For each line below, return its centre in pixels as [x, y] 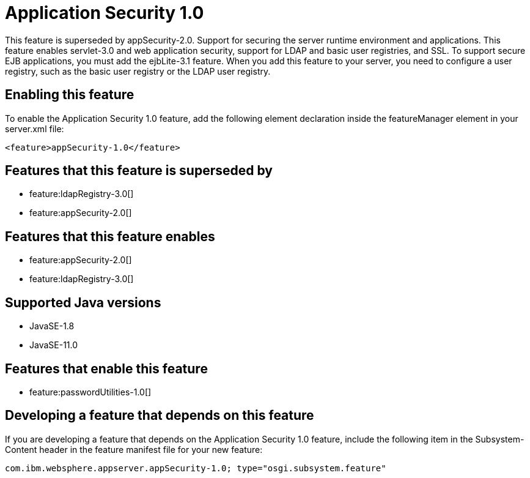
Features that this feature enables [110, 236]
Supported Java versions [83, 302]
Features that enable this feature [106, 368]
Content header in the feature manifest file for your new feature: [134, 449]
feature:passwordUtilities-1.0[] [90, 392]
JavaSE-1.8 [52, 326]
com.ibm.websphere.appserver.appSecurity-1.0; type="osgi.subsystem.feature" [196, 468]
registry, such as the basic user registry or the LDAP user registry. [138, 71]
